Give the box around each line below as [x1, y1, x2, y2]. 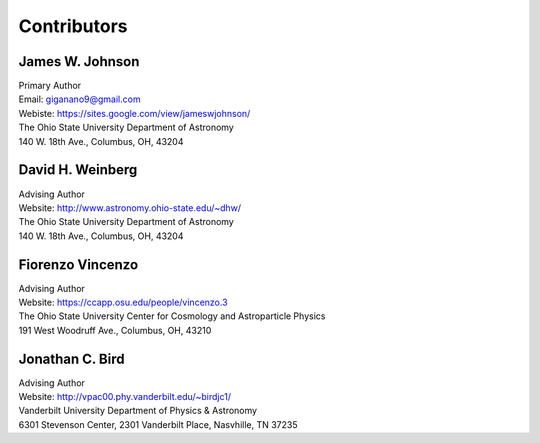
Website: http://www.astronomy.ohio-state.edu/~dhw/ [18, 201, 242, 214]
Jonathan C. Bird [18, 350, 125, 367]
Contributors [18, 15, 129, 37]
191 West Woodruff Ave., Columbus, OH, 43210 [18, 324, 212, 336]
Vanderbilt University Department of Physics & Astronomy [18, 405, 258, 417]
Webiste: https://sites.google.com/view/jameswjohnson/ [18, 107, 251, 119]
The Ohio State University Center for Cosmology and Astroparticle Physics [18, 310, 326, 322]
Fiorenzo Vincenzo [18, 256, 139, 273]
